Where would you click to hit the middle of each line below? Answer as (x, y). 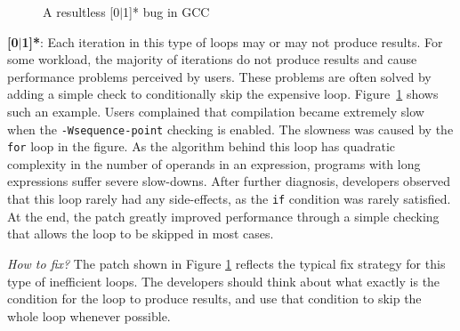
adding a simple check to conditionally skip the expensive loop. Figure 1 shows (223, 94)
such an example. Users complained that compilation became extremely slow (216, 111)
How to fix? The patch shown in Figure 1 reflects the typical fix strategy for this (226, 263)
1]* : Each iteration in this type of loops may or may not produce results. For (232, 41)
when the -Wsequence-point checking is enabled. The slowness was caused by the (230, 129)
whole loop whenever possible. (89, 315)
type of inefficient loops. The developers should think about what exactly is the (224, 281)
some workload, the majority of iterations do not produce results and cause (212, 59)
